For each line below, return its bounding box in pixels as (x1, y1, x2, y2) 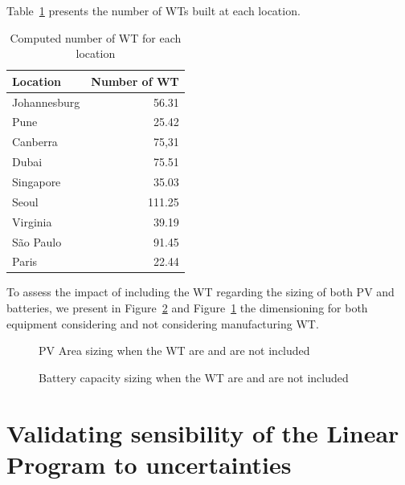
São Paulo (12, 233, 62, 250)
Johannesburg (12, 93, 80, 110)
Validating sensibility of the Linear (6, 416, 399, 449)
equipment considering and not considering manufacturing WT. (6, 315, 319, 332)
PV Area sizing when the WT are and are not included (39, 342, 310, 359)
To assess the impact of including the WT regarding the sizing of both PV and (6, 283, 395, 300)
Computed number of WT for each (10, 29, 182, 46)
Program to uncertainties (6, 447, 292, 480)
